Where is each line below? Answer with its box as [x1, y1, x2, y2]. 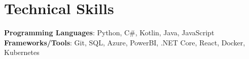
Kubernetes [4, 47, 40, 57]
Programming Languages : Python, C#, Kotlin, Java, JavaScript [4, 27, 215, 38]
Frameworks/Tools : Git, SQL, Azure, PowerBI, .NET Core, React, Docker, [4, 37, 245, 47]
